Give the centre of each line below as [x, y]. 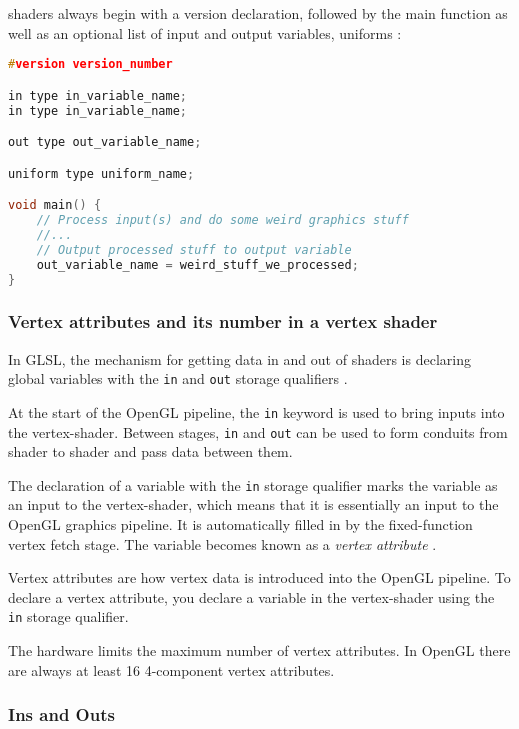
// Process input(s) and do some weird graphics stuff [222, 220]
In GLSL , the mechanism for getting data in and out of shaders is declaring [239, 358]
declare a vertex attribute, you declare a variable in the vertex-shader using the [251, 596]
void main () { [55, 205]
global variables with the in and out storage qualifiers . [178, 378]
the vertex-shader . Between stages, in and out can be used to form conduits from [258, 431]
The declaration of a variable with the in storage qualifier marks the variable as [253, 484]
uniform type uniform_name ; [101, 173]
